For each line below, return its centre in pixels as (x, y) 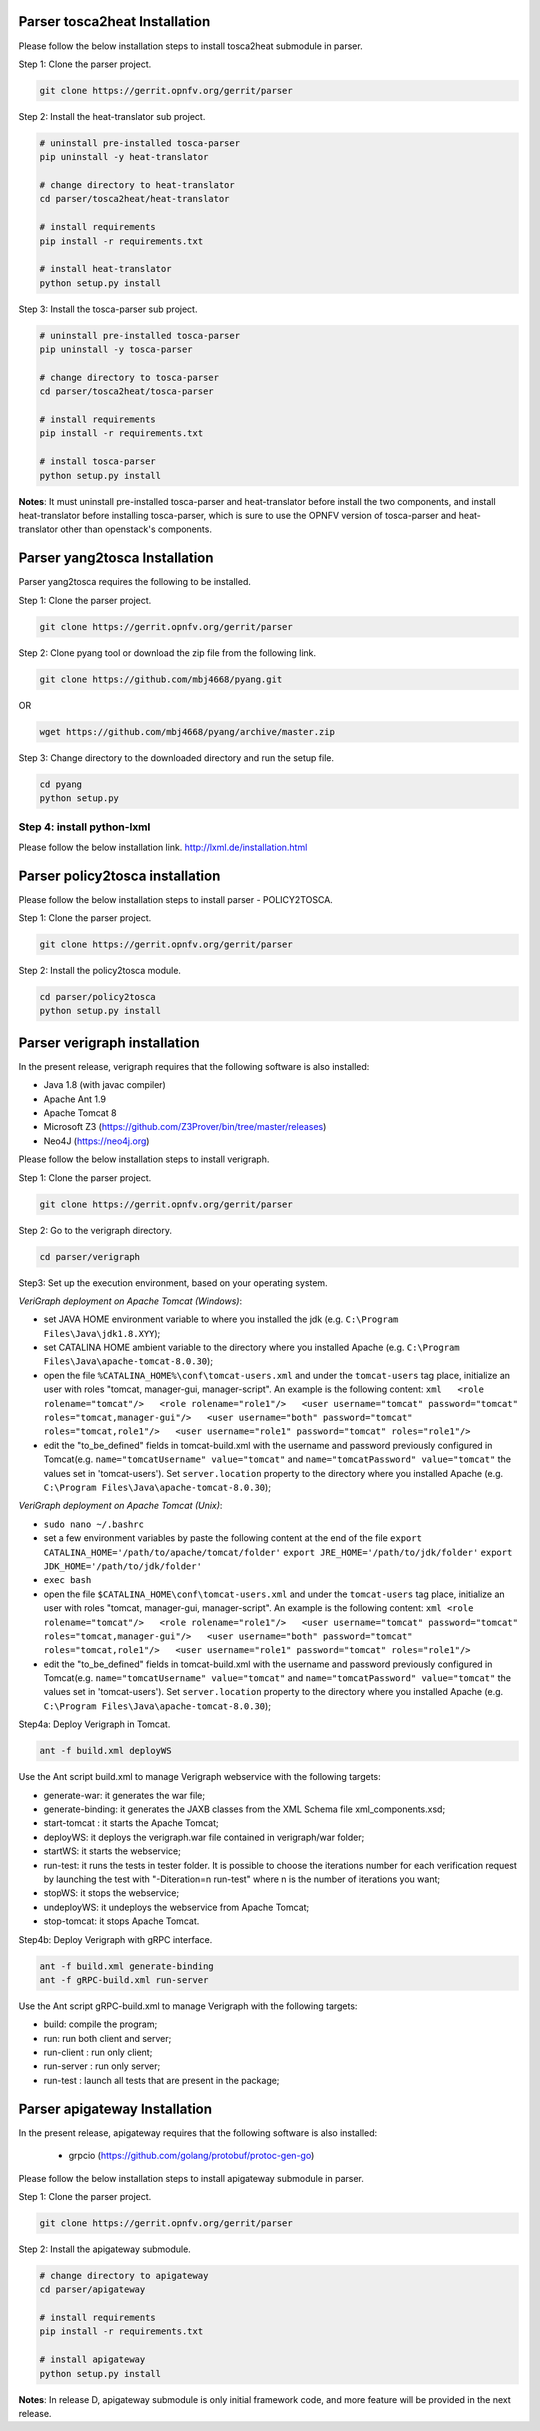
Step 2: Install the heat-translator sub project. (112, 116)
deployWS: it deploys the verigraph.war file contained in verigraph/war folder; (204, 1837)
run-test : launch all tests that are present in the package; (161, 2080)
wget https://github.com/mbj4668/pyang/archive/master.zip (187, 731)
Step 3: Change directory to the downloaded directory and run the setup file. (176, 757)
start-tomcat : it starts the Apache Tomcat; (131, 1823)
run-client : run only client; (98, 2052)
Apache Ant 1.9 (75, 1099)
